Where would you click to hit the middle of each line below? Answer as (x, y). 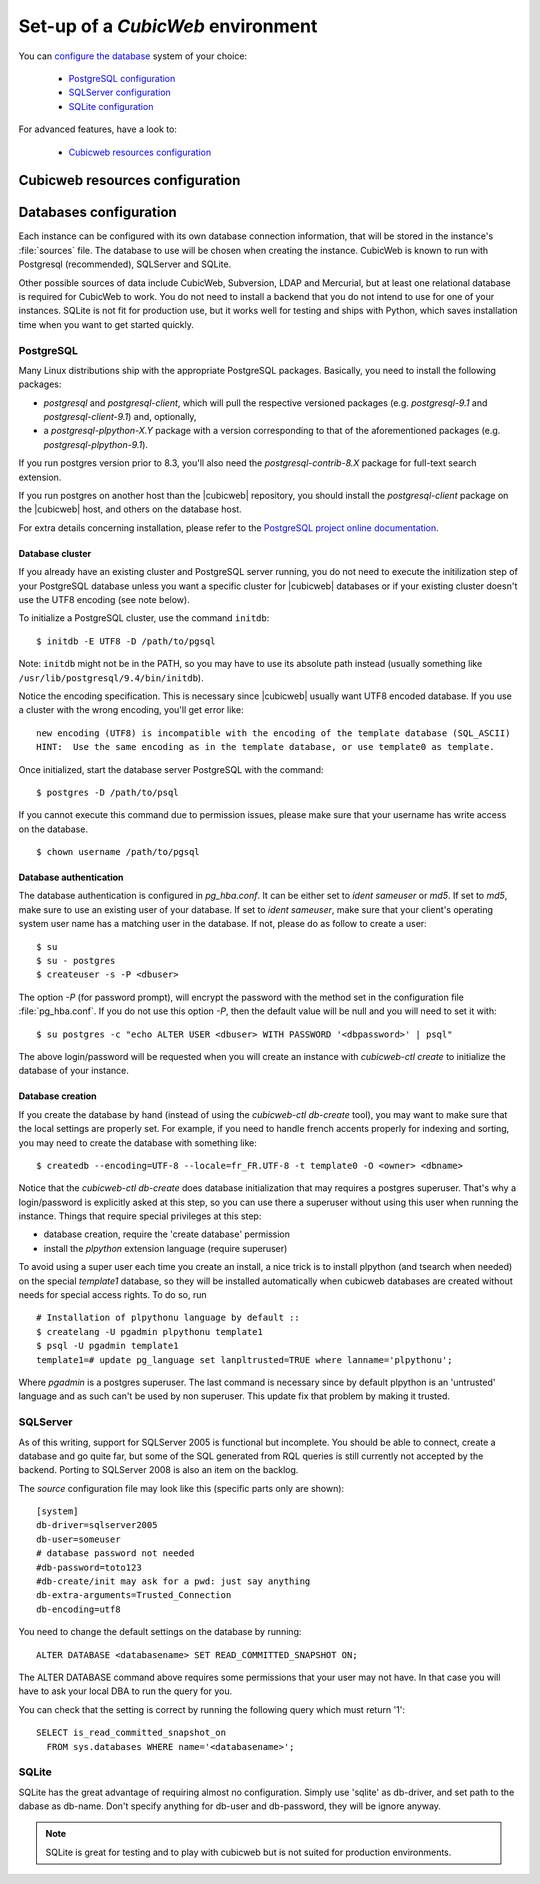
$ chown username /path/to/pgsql (118, 852)
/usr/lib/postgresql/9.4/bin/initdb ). (111, 677)
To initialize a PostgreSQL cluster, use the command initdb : (144, 618)
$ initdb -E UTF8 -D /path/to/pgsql (126, 641)
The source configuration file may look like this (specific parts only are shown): (181, 1488)
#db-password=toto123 (89, 1567)
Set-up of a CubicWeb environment (168, 26)
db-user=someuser (78, 1539)
